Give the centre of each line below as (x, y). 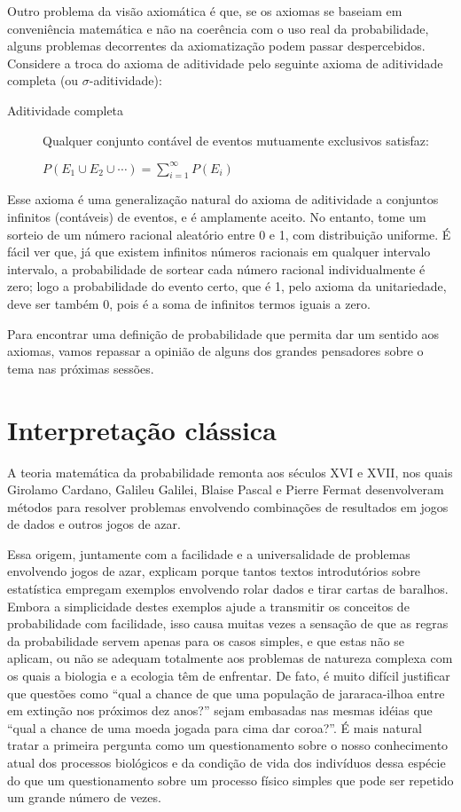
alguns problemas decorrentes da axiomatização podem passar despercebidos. (216, 46)
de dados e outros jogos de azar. (94, 524)
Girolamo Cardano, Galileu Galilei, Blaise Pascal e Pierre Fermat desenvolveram (226, 489)
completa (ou (43, 80)
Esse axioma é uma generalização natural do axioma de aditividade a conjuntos (223, 199)
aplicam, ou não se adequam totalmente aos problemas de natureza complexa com (230, 658)
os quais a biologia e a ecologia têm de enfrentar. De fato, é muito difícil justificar (229, 676)
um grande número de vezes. (84, 797)
